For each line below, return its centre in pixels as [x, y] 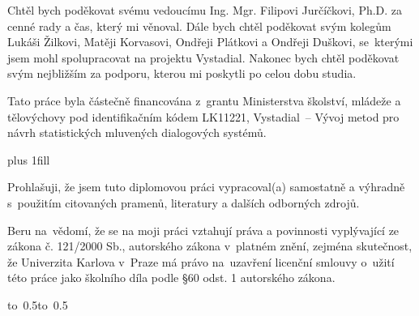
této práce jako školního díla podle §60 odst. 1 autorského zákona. [171, 278]
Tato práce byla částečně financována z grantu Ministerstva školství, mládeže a [204, 100]
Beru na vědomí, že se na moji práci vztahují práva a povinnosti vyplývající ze [203, 230]
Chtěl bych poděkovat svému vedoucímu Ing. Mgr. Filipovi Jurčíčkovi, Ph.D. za [205, 10]
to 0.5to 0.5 [38, 304]
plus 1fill [29, 159]
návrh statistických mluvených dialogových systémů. [137, 132]
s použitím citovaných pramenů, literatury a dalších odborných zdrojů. [184, 202]
